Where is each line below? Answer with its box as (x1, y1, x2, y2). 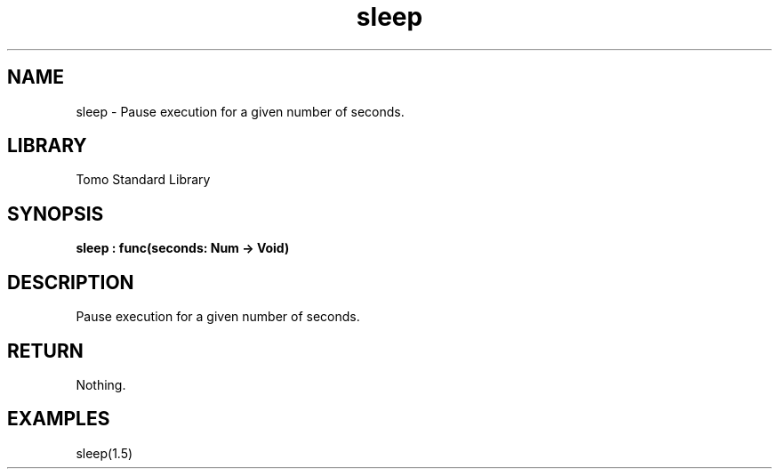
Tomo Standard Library (76, 172, 211, 188)
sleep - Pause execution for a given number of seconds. (76, 103, 405, 119)
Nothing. (76, 376, 126, 392)
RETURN (7, 339, 84, 362)
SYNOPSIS (7, 202, 104, 225)
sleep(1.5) (76, 445, 133, 461)
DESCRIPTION (7, 270, 134, 294)
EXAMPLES (7, 407, 110, 431)
